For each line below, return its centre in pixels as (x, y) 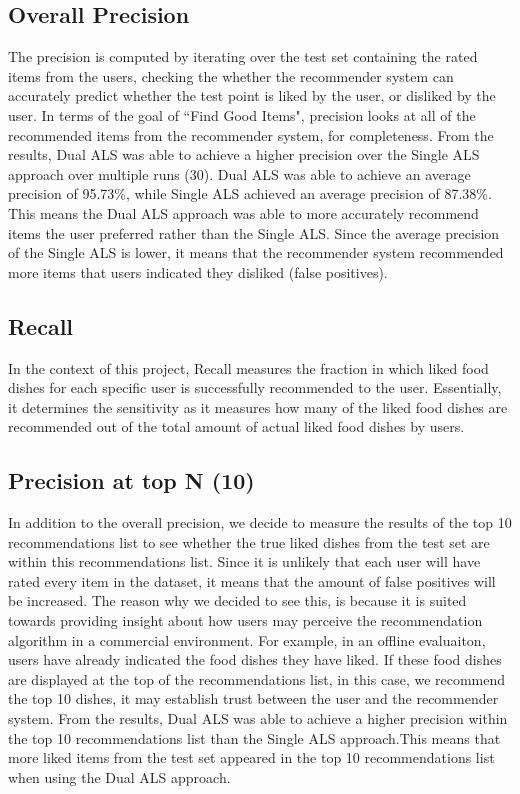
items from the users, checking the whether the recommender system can (231, 75)
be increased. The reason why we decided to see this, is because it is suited (237, 600)
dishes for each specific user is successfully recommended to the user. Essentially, (255, 387)
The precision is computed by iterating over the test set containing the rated (243, 56)
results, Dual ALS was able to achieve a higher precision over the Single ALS (244, 154)
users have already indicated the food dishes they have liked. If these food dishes (255, 659)
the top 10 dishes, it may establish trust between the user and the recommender (253, 698)
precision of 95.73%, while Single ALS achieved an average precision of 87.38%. (250, 193)
